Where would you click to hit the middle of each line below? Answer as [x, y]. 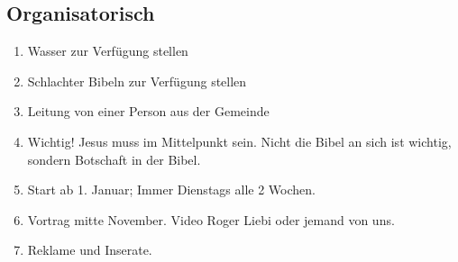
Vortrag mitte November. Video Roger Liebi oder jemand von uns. [211, 219]
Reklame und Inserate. [90, 250]
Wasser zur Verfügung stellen [108, 51]
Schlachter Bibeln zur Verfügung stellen [137, 81]
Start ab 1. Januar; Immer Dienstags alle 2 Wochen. [171, 190]
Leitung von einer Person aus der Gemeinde [148, 111]
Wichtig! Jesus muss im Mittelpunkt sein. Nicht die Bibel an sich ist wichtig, [239, 141]
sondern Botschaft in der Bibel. [114, 159]
